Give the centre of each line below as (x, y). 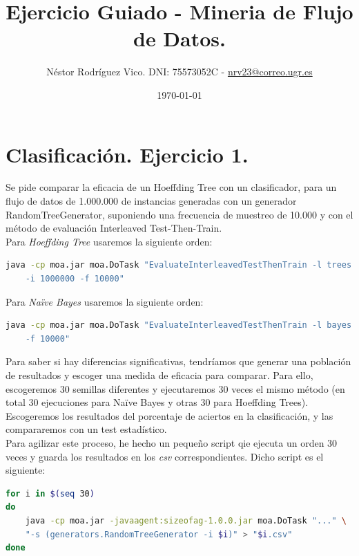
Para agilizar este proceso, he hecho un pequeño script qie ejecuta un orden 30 (172, 442)
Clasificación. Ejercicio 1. (127, 154)
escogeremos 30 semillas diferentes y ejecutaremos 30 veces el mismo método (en (175, 388)
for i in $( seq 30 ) (50, 493)
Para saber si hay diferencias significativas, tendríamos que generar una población (178, 361)
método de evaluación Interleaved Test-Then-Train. (114, 228)
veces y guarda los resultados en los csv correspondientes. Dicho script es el (165, 456)
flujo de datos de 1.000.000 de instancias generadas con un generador (151, 201)
